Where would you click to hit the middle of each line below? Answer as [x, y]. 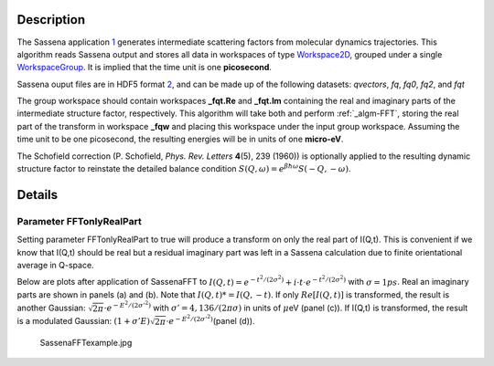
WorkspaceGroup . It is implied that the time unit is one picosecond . [144, 68]
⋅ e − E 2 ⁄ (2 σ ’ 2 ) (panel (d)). [210, 320]
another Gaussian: [51, 308]
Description [51, 20]
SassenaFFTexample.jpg [86, 342]
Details [38, 195]
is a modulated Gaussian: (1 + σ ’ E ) [84, 321]
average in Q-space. [56, 265]
